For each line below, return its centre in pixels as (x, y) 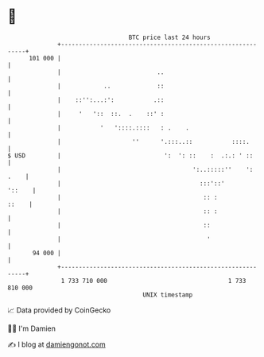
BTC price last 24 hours (170, 37)
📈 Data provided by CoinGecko (59, 310)
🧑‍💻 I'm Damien (32, 328)
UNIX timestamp (168, 295)
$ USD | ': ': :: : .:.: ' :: (130, 155)
